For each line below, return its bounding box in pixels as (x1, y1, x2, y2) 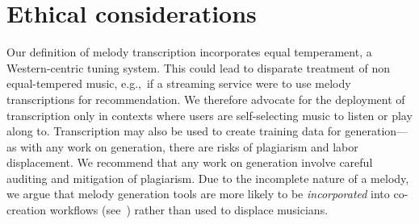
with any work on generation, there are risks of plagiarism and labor (20, 138, 358, 155)
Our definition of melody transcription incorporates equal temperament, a (6, 44, 372, 60)
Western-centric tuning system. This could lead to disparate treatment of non (6, 59, 390, 76)
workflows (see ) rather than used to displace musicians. (49, 201, 329, 218)
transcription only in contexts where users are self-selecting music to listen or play (6, 106, 413, 123)
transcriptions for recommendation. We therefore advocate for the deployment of (6, 90, 405, 107)
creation (6, 201, 47, 218)
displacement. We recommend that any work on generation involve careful (6, 154, 373, 171)
